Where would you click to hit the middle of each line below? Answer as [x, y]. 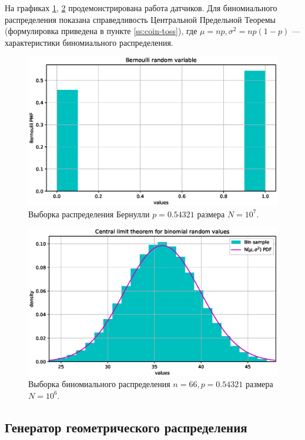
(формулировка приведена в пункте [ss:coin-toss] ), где [101, 31]
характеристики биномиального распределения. [89, 42]
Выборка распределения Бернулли [89, 214]
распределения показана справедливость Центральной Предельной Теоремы [140, 19]
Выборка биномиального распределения [99, 384]
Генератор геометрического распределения [126, 427]
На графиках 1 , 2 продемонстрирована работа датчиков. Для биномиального [141, 8]
